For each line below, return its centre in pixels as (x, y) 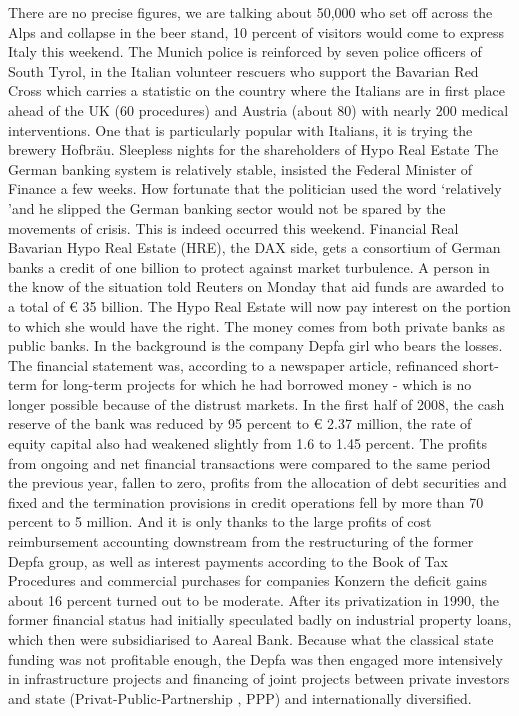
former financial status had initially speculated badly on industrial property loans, (260, 619)
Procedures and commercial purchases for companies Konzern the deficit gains (248, 580)
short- (480, 364)
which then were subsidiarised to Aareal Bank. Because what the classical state (251, 639)
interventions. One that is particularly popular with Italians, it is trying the (240, 129)
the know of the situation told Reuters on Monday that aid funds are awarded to (256, 286)
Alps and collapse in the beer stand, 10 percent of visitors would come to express (256, 31)
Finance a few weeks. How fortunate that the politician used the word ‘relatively (255, 188)
